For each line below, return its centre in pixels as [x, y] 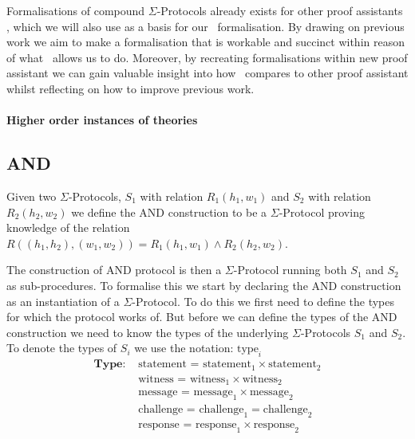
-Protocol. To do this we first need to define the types [263, 301]
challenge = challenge [191, 409]
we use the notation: [184, 348]
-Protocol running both [290, 270]
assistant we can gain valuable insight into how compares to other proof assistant [207, 73]
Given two [32, 196]
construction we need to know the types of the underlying [148, 332]
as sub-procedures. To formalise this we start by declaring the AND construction [204, 285]
